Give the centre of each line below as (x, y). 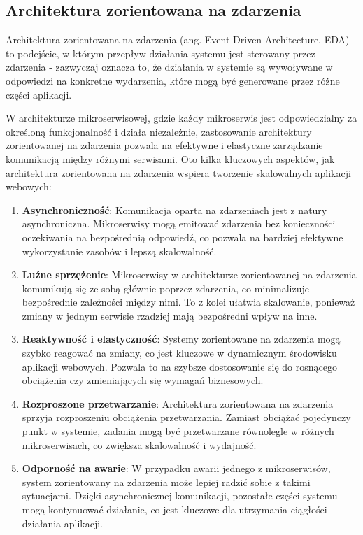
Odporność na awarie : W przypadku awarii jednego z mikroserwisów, (176, 468)
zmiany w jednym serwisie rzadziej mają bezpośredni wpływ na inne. (170, 315)
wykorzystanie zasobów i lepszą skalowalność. (119, 251)
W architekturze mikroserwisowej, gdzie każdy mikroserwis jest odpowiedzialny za (181, 118)
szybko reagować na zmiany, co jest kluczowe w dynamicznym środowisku (179, 353)
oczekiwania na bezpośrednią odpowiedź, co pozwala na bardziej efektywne (183, 237)
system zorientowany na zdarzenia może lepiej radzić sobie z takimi (166, 481)
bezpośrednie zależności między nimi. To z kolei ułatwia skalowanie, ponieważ (188, 302)
